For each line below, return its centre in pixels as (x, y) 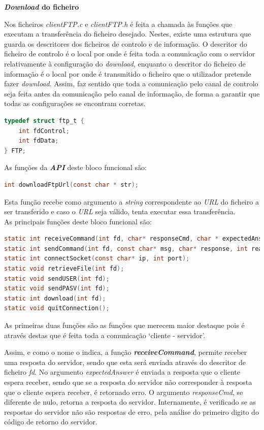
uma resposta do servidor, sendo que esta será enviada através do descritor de (125, 362)
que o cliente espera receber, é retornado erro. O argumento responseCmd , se (124, 392)
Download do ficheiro (42, 7)
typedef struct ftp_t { (44, 121)
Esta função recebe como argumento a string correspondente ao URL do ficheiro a (131, 201)
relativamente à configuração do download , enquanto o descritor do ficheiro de (125, 63)
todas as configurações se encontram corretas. (75, 103)
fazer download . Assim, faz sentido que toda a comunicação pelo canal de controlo (131, 84)
